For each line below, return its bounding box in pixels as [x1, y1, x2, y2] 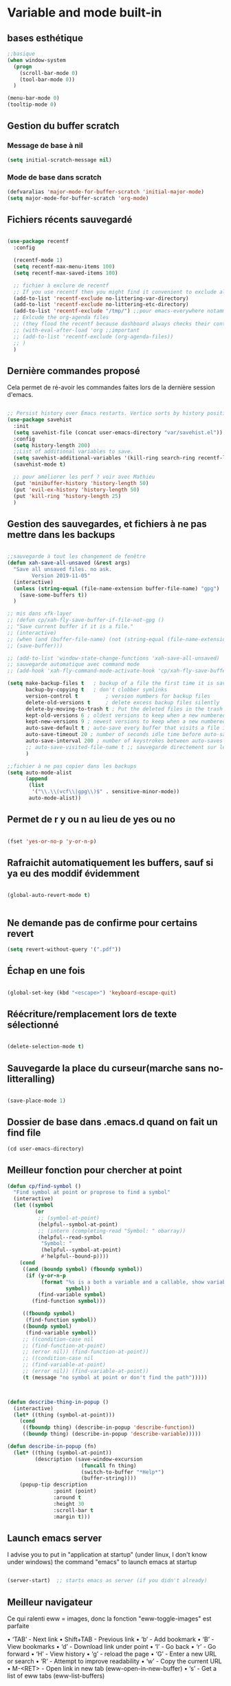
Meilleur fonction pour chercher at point [7, 1165, 182, 1176]
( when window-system [7, 56, 67, 63]
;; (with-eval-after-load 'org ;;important [13, 327, 140, 334]
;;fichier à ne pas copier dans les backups [7, 762, 137, 770]
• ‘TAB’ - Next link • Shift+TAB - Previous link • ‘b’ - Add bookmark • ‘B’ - [7, 1635, 214, 1643]
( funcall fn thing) [80, 1462, 137, 1469]
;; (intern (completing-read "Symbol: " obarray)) [37, 1227, 186, 1234]
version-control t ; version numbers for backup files [25, 693, 211, 700]
